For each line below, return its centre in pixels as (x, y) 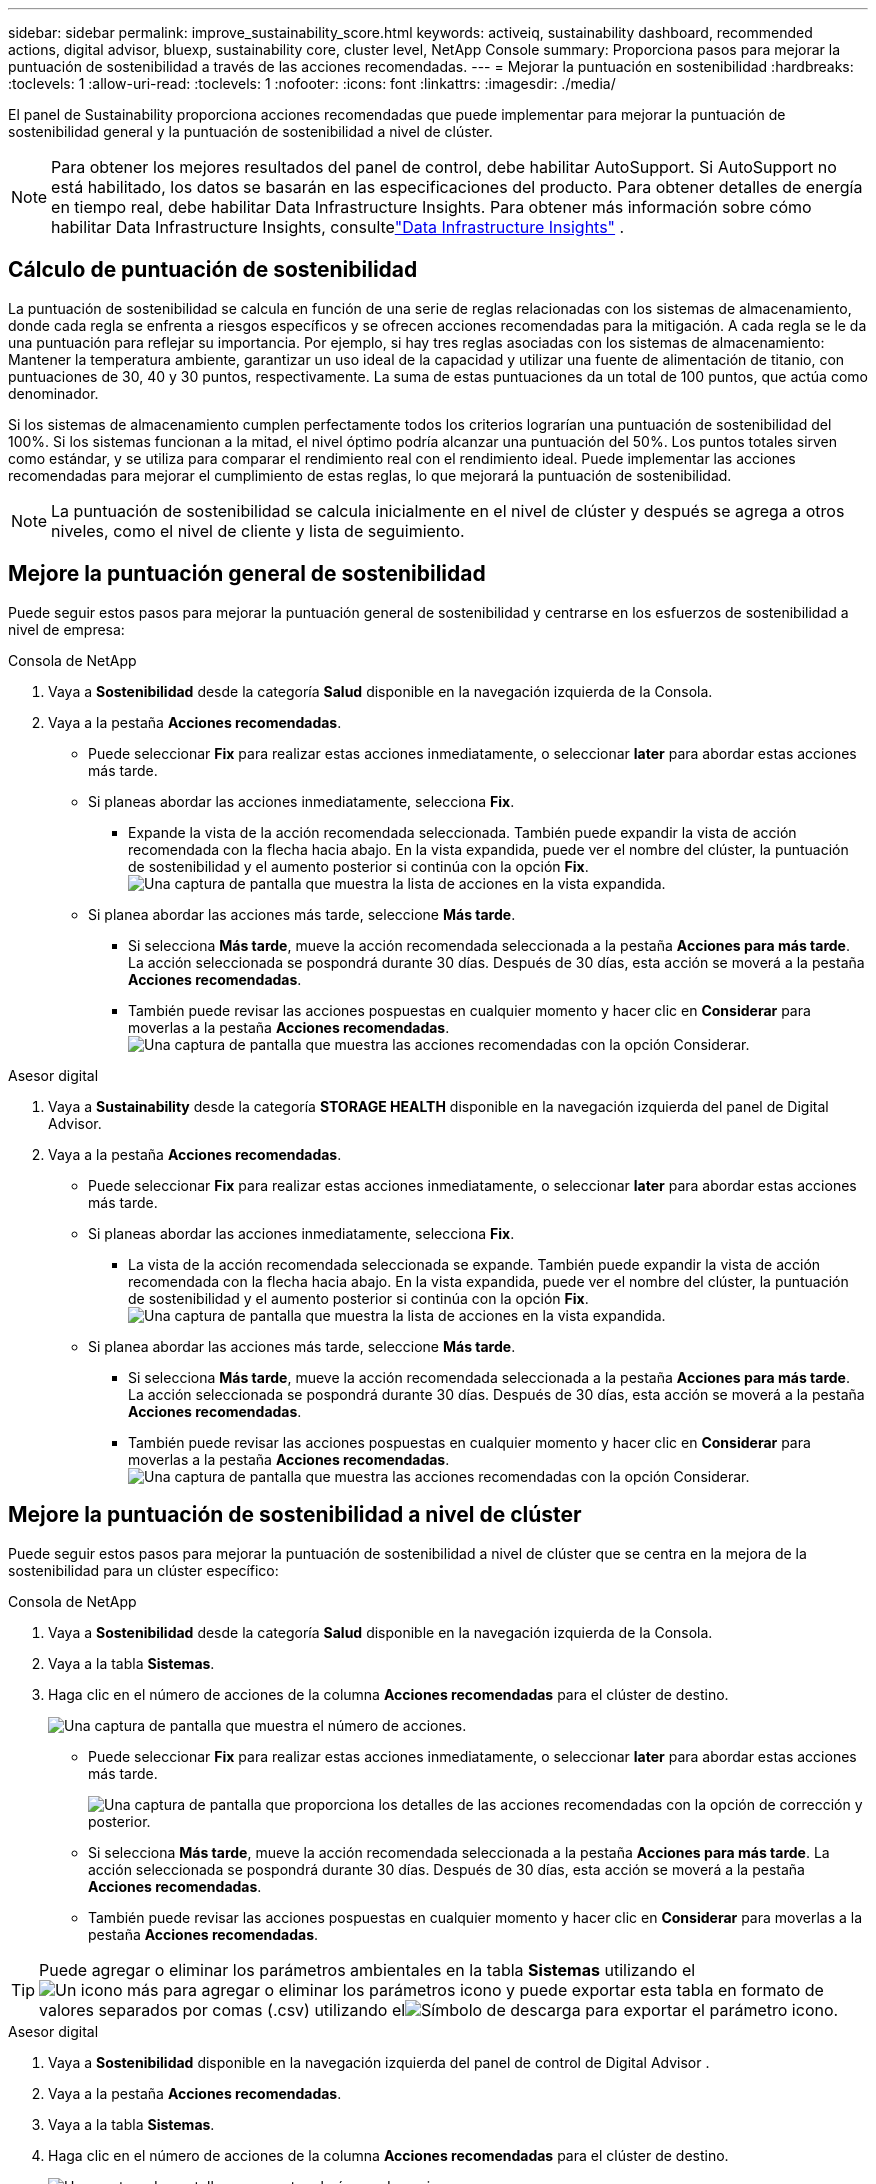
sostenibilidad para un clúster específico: (143, 1570)
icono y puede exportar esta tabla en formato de (641, 1989)
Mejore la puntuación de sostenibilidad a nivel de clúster (295, 1515)
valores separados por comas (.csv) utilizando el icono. (439, 2009)
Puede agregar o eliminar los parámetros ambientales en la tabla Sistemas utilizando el (367, 1969)
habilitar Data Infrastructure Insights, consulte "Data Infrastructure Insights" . (338, 227)
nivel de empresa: (66, 629)
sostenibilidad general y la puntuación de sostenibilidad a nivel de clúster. (250, 131)
